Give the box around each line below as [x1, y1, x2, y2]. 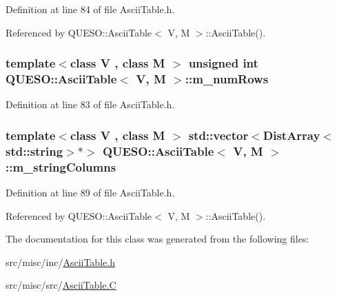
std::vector [188, 126, 249, 143]
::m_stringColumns [6, 158, 116, 175]
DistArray [263, 126, 320, 143]
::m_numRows [185, 70, 269, 88]
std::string [6, 142, 63, 159]
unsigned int [188, 54, 258, 72]
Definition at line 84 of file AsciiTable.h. [6, 2, 175, 16]
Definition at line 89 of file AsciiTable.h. [6, 185, 175, 199]
